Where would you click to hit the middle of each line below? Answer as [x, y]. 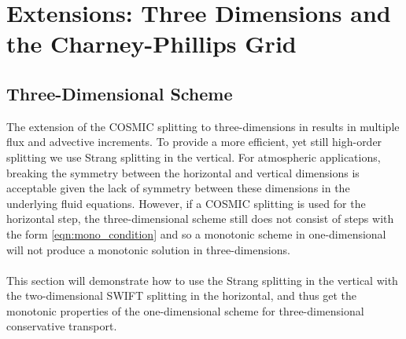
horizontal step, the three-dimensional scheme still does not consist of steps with [200, 219]
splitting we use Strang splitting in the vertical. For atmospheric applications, [194, 157]
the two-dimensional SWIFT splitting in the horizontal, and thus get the [181, 295]
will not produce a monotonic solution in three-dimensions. [148, 249]
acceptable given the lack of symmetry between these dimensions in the [178, 188]
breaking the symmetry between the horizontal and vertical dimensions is [183, 172]
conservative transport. [62, 326]
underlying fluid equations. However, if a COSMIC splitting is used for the [186, 203]
